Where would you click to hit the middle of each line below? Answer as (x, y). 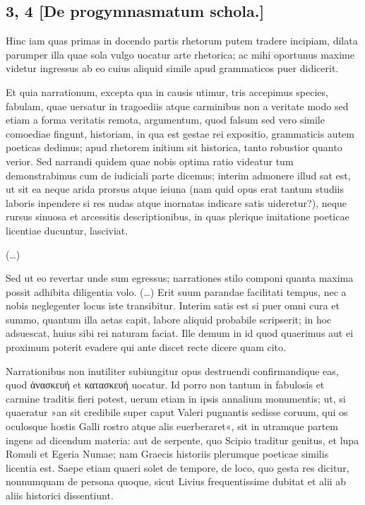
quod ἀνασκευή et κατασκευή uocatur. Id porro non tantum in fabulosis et (165, 385)
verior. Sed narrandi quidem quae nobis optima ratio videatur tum (150, 161)
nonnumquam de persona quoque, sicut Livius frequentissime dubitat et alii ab (176, 481)
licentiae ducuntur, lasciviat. (67, 230)
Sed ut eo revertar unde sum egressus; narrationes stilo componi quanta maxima (180, 278)
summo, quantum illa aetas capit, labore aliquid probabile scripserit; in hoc (169, 319)
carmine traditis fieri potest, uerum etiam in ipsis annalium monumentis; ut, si (176, 398)
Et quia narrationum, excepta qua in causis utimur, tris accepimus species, (167, 91)
